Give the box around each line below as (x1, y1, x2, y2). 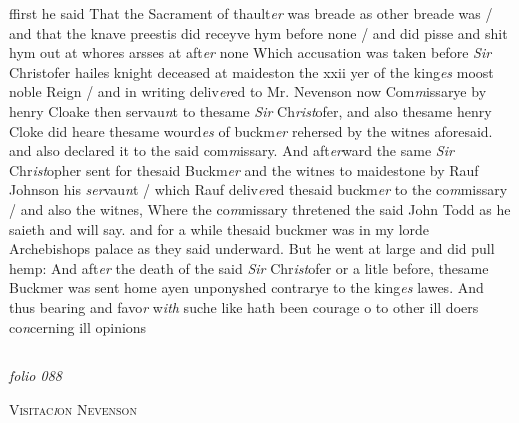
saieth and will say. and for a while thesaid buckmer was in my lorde (9, 218, 430, 239)
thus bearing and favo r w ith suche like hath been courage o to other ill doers (9, 296, 479, 317)
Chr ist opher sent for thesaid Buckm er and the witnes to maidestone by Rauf (9, 159, 479, 180)
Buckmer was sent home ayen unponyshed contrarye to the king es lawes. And (9, 277, 484, 298)
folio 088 (9, 365, 62, 386)
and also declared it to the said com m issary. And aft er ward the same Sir (9, 140, 454, 161)
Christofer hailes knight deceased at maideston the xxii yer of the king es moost (9, 61, 494, 82)
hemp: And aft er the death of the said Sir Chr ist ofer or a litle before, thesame (9, 257, 489, 278)
